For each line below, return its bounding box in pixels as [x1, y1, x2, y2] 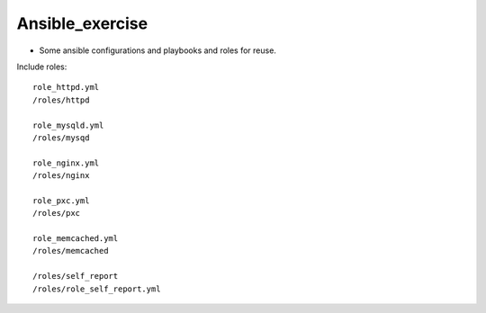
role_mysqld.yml [32, 120, 104, 130]
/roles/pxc [32, 208, 81, 219]
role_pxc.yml [32, 195, 90, 206]
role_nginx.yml [32, 157, 100, 168]
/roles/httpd [32, 94, 90, 105]
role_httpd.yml [32, 82, 100, 93]
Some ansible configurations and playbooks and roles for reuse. [39, 45, 276, 56]
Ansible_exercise [16, 13, 148, 33]
